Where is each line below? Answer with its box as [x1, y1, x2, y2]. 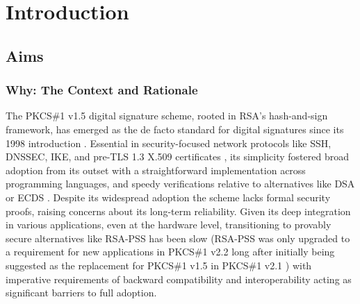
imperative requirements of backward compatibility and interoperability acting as [6, 271, 352, 286]
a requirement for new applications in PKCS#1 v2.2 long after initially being [6, 244, 335, 259]
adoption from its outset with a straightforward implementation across [6, 162, 306, 177]
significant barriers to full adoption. [6, 285, 157, 300]
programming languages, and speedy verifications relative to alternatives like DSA [6, 176, 355, 191]
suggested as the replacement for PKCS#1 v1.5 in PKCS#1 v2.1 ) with [6, 257, 312, 272]
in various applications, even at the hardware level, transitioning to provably [6, 217, 332, 232]
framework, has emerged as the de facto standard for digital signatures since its [6, 121, 344, 136]
